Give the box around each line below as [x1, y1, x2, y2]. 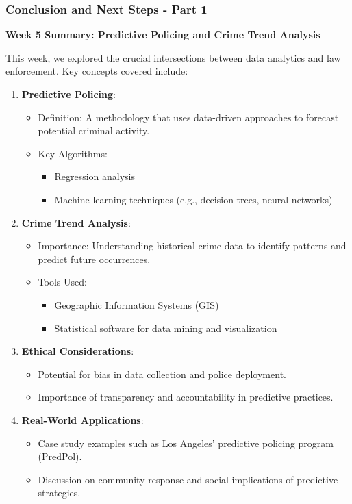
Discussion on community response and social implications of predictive [38, 472, 338, 486]
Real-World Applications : [21, 412, 144, 427]
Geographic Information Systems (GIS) [54, 297, 219, 312]
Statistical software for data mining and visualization [54, 320, 277, 335]
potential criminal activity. [38, 123, 150, 138]
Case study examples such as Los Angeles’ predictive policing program [38, 436, 334, 450]
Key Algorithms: [38, 146, 108, 160]
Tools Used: [38, 275, 87, 289]
